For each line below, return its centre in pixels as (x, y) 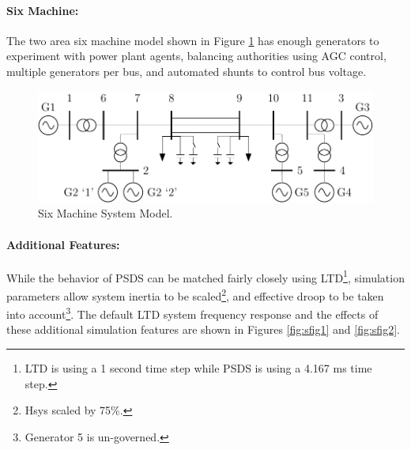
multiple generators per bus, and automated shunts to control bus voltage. (187, 71)
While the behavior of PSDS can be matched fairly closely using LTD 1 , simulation (205, 276)
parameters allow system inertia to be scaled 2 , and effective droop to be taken (195, 294)
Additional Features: (63, 244)
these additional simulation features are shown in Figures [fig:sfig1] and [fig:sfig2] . (203, 329)
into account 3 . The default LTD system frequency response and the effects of (192, 313)
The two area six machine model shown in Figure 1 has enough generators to (193, 40)
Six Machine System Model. (106, 213)
